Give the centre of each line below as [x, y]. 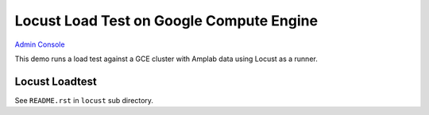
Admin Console [40, 44]
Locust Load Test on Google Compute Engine [166, 21]
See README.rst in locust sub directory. [84, 100]
